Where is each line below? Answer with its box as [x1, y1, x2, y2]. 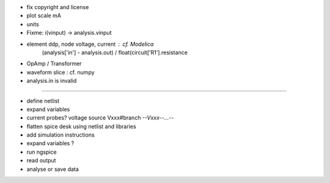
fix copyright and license [26, 4, 89, 10]
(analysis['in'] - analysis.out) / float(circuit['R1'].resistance [42, 49, 188, 56]
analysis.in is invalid [26, 77, 77, 85]
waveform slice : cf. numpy [26, 68, 95, 76]
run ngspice [26, 148, 57, 156]
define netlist [26, 97, 60, 104]
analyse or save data [26, 165, 79, 173]
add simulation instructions [26, 131, 95, 138]
